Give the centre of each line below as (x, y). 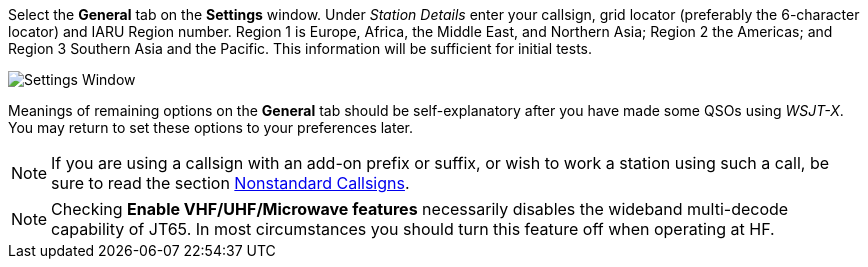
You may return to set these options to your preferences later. (211, 127)
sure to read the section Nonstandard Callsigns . (230, 183)
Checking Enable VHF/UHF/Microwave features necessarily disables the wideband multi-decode (420, 209)
